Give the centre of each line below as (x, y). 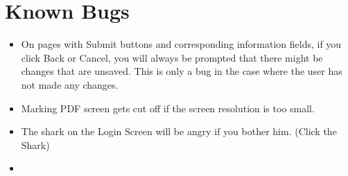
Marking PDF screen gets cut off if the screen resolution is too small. (168, 108)
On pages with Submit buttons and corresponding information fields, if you (181, 44)
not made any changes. (70, 84)
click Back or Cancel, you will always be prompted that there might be (172, 57)
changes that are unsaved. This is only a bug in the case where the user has (182, 71)
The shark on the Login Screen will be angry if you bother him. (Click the (179, 131)
